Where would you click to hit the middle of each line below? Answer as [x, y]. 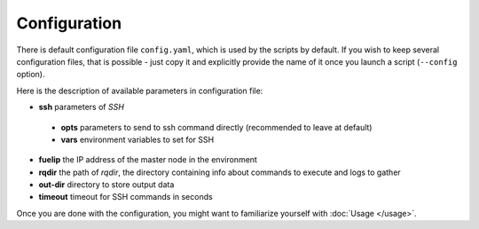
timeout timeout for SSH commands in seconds [126, 197]
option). [31, 75]
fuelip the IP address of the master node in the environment [148, 160]
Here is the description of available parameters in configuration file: [140, 91]
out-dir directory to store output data [106, 185]
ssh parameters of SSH [81, 107]
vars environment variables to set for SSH [137, 139]
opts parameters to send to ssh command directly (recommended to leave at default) [216, 127]
